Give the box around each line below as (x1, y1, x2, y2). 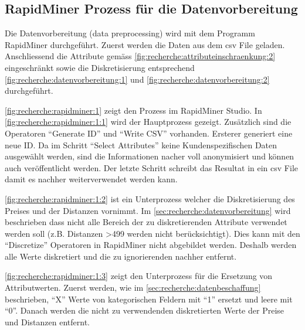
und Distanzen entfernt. (5, 315, 90, 328)
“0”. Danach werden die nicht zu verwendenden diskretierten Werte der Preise (5, 304, 284, 317)
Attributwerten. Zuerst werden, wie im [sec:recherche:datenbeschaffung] (5, 281, 261, 294)
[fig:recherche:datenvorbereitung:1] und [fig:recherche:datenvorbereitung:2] (5, 73, 270, 85)
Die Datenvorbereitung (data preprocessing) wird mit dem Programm (5, 27, 255, 39)
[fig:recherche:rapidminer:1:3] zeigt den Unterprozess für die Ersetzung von (5, 270, 273, 282)
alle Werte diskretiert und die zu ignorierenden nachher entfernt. (5, 250, 237, 262)
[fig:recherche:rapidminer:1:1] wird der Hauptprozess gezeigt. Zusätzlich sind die (5, 115, 292, 128)
